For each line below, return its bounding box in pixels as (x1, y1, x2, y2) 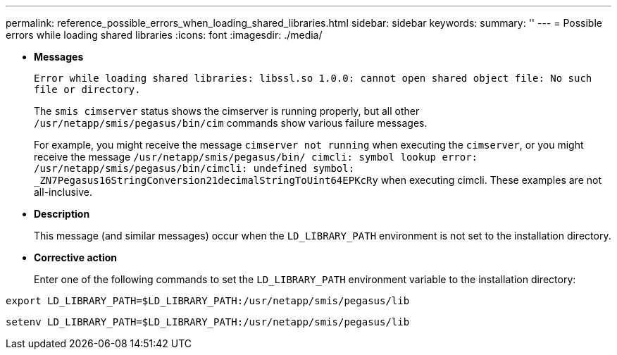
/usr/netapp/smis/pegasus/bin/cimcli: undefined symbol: (34, 163, 355, 174)
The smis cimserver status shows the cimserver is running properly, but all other (34, 105, 420, 117)
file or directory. (34, 84, 141, 95)
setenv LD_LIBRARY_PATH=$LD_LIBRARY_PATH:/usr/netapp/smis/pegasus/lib (6, 316, 410, 328)
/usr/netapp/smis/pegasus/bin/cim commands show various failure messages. (34, 117, 428, 129)
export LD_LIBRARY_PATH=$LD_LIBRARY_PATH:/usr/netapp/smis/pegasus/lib (6, 295, 410, 306)
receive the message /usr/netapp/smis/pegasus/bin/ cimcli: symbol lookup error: (34, 151, 478, 163)
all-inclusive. (34, 186, 92, 198)
